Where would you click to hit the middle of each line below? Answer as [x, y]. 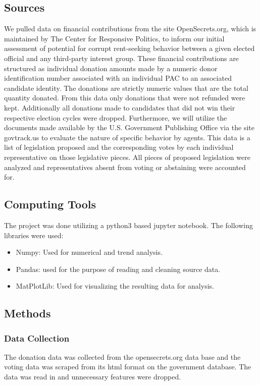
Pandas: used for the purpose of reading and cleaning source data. [118, 269]
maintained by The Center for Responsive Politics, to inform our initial [114, 38]
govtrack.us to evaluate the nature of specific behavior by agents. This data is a [127, 137]
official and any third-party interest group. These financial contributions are [121, 58]
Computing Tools [50, 204]
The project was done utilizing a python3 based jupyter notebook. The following [128, 225]
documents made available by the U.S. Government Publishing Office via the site [129, 127]
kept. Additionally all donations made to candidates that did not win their [120, 107]
